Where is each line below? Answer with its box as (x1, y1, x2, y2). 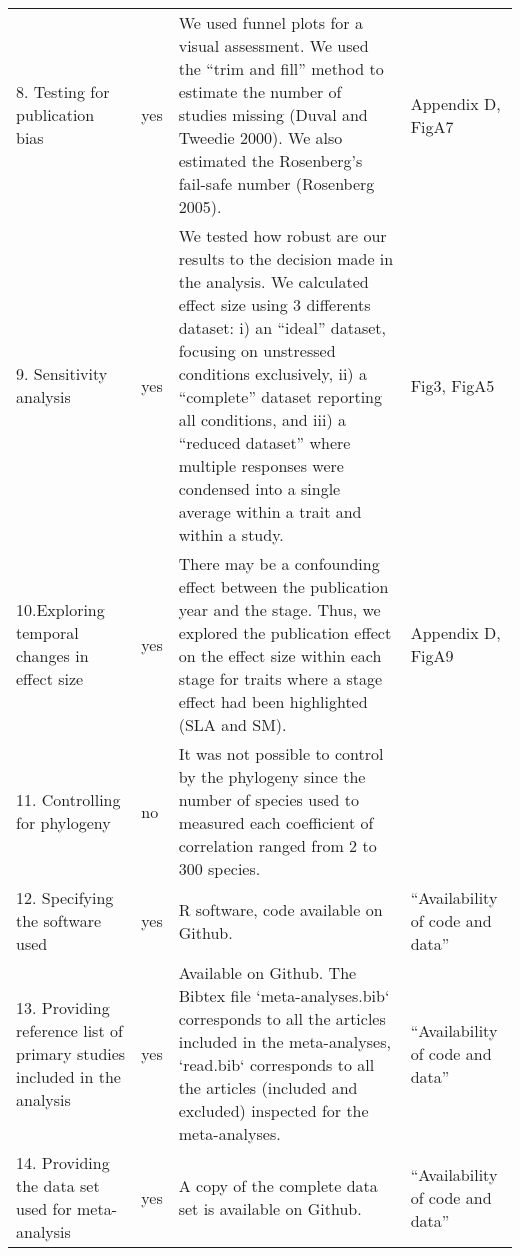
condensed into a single (178, 477, 341, 500)
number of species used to (178, 788, 359, 811)
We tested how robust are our (178, 224, 387, 247)
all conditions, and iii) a (178, 408, 346, 431)
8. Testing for (16, 80, 110, 103)
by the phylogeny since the (178, 765, 366, 788)
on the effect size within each (178, 644, 382, 667)
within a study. (178, 523, 284, 546)
